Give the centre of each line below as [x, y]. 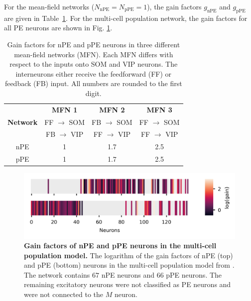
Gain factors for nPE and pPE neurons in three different [94, 44]
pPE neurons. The [194, 274]
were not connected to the [64, 294]
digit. [93, 93]
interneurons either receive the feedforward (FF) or [94, 73]
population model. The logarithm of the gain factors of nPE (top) [128, 255]
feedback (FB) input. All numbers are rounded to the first [93, 83]
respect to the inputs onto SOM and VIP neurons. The [94, 64]
